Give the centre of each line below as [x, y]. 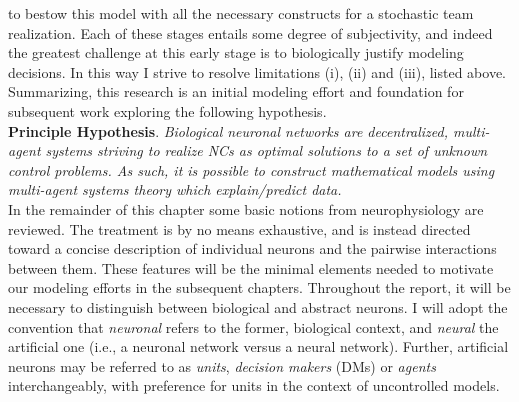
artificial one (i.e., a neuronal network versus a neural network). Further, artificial [258, 346]
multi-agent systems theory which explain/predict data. [175, 189]
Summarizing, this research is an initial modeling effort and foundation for [236, 91]
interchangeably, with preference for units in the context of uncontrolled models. [254, 385]
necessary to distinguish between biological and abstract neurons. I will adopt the [258, 306]
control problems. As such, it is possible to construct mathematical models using [251, 169]
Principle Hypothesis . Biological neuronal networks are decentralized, [228, 130]
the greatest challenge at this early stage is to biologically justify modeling [236, 52]
